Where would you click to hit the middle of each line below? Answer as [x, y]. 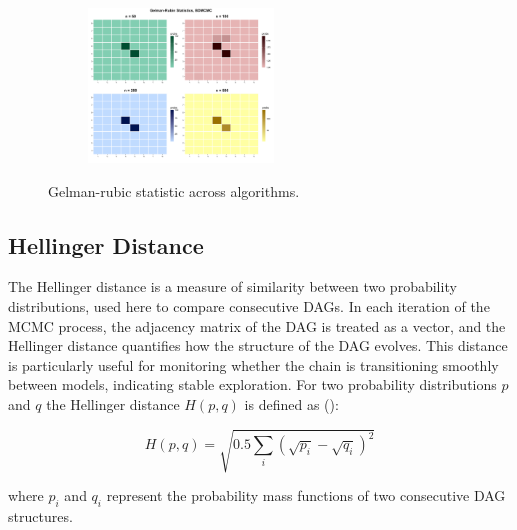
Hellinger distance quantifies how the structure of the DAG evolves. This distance [258, 345]
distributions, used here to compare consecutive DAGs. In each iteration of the [249, 305]
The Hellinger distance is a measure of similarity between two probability [232, 286]
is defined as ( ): [291, 403]
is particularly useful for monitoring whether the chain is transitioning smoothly [253, 364]
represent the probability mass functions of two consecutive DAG [306, 495]
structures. [40, 515]
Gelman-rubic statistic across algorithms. [174, 190]
